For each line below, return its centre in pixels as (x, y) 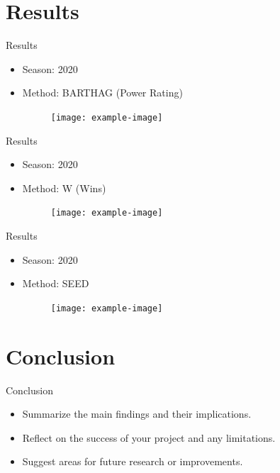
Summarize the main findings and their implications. (137, 414)
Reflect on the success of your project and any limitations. (149, 437)
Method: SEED (56, 283)
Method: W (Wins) (64, 188)
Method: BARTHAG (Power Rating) (102, 93)
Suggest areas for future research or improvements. (133, 461)
